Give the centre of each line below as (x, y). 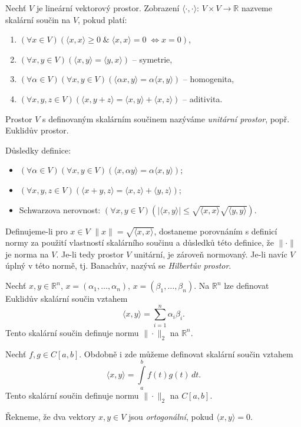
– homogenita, (209, 79)
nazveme (257, 8)
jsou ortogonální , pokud (171, 417)
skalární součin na (38, 19)
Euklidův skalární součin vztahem (67, 299)
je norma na (27, 254)
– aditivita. (203, 98)
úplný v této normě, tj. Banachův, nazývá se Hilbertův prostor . (118, 265)
